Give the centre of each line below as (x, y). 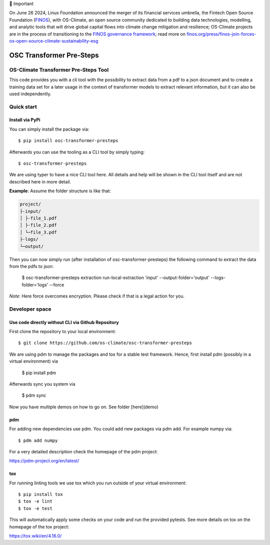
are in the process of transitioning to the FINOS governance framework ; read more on (97, 34)
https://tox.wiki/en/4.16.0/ (35, 536)
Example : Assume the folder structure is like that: (60, 191)
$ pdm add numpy (38, 440)
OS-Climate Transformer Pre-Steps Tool (59, 70)
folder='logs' (35, 285)
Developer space (30, 309)
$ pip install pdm (39, 373)
